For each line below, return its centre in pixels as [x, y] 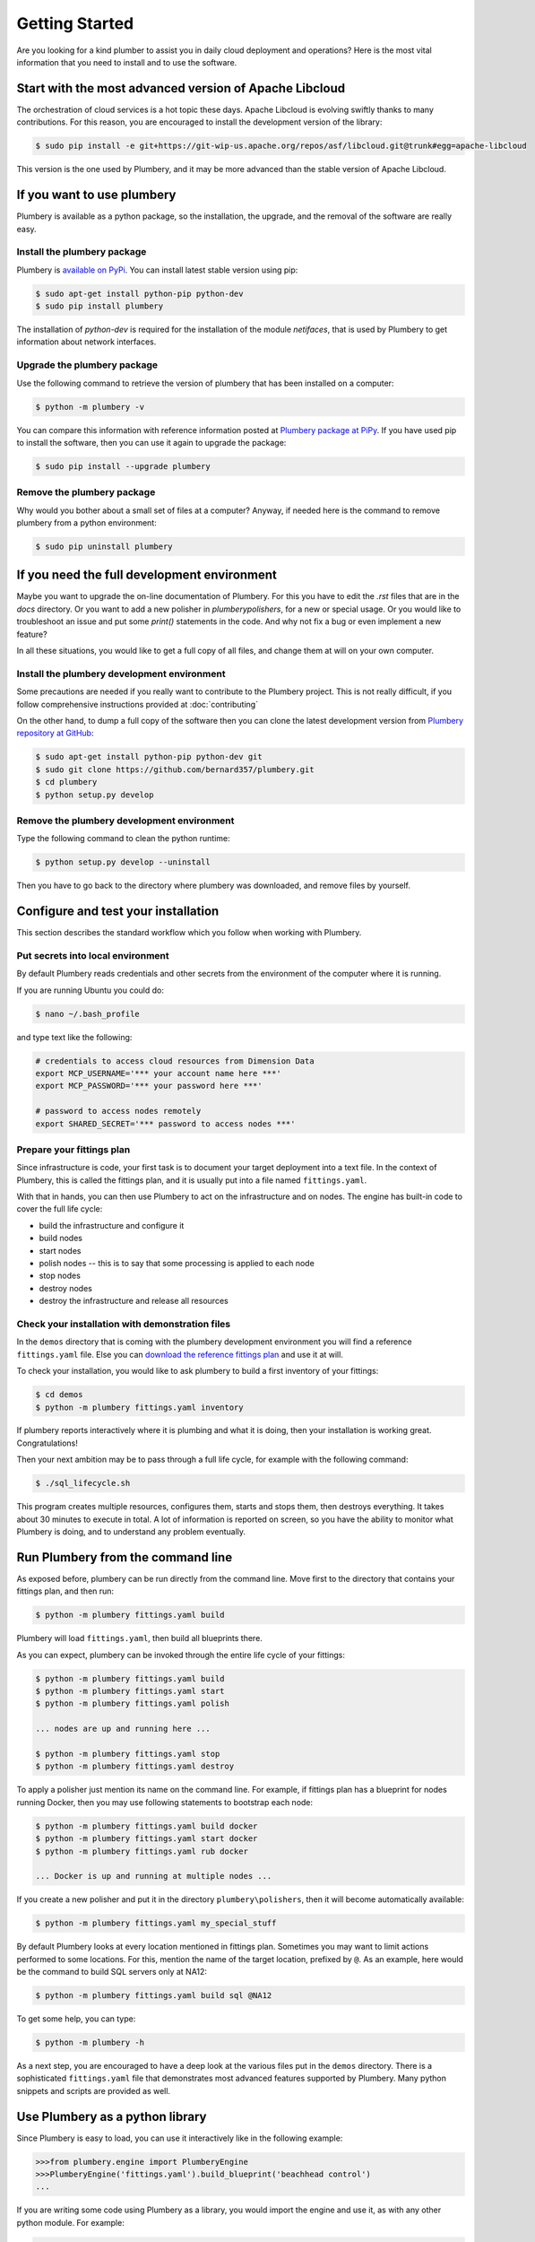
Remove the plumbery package [86, 492]
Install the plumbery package [82, 252]
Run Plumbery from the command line [125, 1557]
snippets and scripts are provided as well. [93, 2090]
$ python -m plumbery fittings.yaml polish [133, 1703]
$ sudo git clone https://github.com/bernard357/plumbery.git [175, 769]
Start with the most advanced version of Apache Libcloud [181, 88]
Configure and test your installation [118, 912]
